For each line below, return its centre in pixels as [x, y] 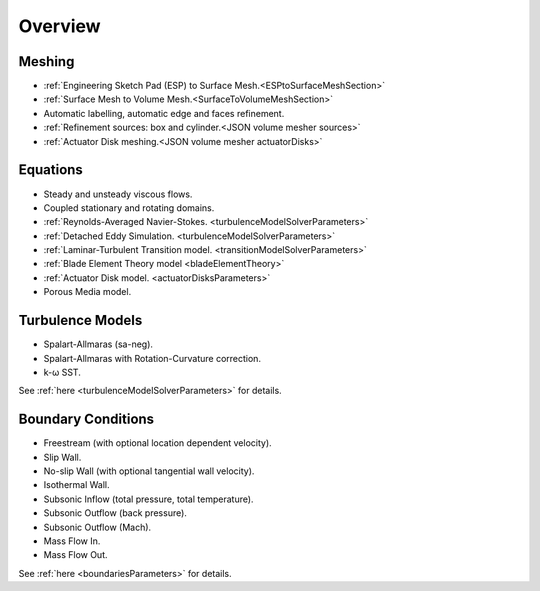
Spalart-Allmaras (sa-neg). [98, 344]
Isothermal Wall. [76, 485]
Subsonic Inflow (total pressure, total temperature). [148, 499]
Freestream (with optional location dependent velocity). [157, 443]
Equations [51, 170]
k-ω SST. [62, 372]
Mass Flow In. [72, 541]
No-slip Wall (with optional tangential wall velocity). [149, 471]
